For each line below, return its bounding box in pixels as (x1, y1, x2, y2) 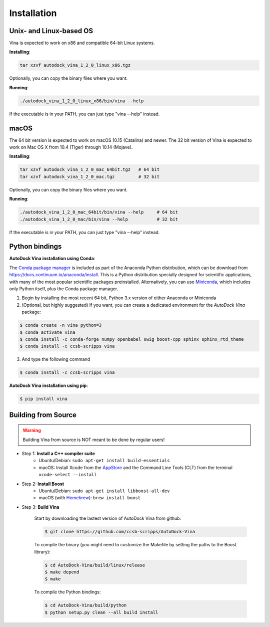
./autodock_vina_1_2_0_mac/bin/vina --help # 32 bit (19, 216, 178, 222)
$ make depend (44, 569, 79, 575)
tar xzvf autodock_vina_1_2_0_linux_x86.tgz (19, 63, 131, 68)
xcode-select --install (38, 472, 97, 478)
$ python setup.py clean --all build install (44, 609, 158, 615)
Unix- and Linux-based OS (9, 27, 93, 35)
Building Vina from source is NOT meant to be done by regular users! (22, 437, 165, 443)
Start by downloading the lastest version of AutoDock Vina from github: (34, 515, 181, 521)
